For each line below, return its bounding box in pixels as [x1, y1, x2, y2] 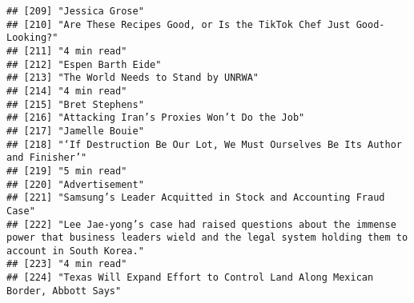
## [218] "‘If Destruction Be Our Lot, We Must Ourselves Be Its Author [6, 138, 402, 150]
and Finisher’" [6, 152, 87, 164]
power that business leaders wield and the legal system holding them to [6, 232, 408, 244]
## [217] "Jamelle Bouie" [6, 125, 144, 137]
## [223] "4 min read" [6, 258, 127, 270]
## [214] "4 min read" [6, 85, 127, 97]
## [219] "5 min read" [6, 165, 127, 177]
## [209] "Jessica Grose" [6, 6, 144, 17]
